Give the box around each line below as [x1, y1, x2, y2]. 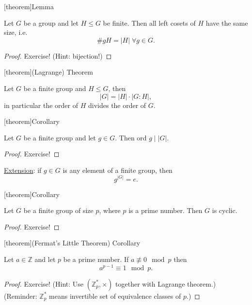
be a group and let [23, 17, 79, 28]
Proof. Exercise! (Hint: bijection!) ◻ [4, 50, 112, 61]
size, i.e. [4, 27, 28, 37]
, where [99, 205, 121, 215]
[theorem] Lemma [4, 1, 54, 11]
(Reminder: [4, 290, 37, 301]
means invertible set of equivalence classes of [49, 290, 181, 301]
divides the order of [88, 100, 146, 110]
